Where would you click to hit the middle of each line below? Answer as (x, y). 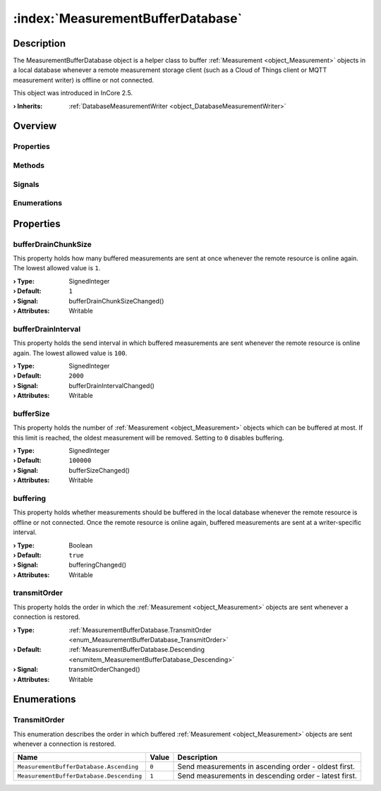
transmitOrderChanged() (104, 670)
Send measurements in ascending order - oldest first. (266, 767)
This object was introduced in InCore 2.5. (73, 93)
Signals (26, 184)
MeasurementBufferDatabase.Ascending (78, 767)
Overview (35, 126)
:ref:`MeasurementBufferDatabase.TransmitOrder (140, 630)
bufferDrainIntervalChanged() (112, 385)
